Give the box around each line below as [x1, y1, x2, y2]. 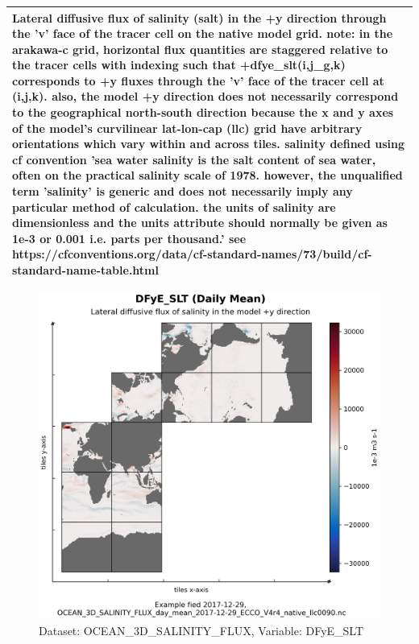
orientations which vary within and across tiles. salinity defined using [12, 135, 405, 152]
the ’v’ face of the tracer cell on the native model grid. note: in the [12, 25, 393, 42]
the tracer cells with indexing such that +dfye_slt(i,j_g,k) [12, 56, 346, 73]
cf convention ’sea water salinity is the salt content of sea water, [12, 151, 376, 167]
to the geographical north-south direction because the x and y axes [12, 104, 394, 121]
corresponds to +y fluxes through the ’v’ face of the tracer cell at [12, 72, 384, 89]
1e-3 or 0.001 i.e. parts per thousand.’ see [12, 229, 247, 246]
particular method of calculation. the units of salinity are [12, 198, 336, 215]
